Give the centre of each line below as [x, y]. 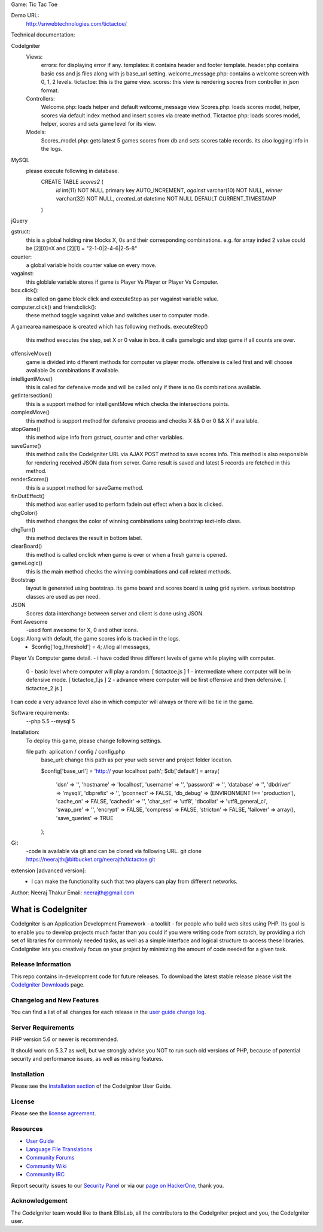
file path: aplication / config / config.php [76, 752]
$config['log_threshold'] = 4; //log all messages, [91, 647]
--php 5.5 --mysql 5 [51, 721]
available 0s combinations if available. [73, 371]
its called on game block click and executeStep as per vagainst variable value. [122, 299]
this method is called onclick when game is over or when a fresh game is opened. [127, 554]
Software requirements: [40, 713]
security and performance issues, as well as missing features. [87, 1059]
